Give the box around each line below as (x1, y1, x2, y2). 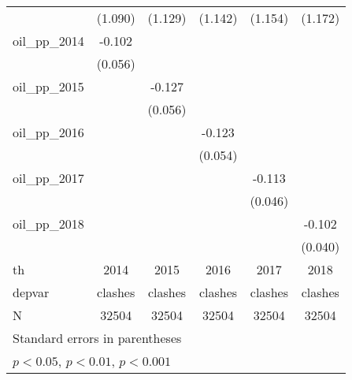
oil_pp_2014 (13, 32, 84, 50)
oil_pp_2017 (13, 169, 84, 187)
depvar (13, 283, 50, 301)
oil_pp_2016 (13, 123, 84, 141)
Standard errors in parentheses (13, 329, 182, 347)
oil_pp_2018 (13, 214, 84, 233)
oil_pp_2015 (13, 77, 84, 95)
